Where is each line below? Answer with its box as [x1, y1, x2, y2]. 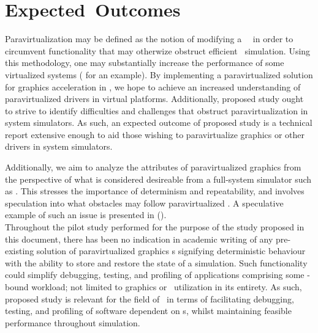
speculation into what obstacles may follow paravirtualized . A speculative [5, 196, 284, 209]
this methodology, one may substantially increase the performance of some [5, 56, 284, 69]
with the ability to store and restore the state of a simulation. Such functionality [5, 256, 308, 269]
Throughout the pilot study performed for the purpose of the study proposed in [5, 221, 305, 233]
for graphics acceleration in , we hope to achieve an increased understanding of [5, 80, 301, 93]
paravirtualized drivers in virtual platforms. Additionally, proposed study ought [5, 92, 304, 105]
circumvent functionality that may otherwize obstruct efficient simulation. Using [5, 44, 311, 57]
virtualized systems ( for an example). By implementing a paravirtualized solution [5, 68, 313, 81]
